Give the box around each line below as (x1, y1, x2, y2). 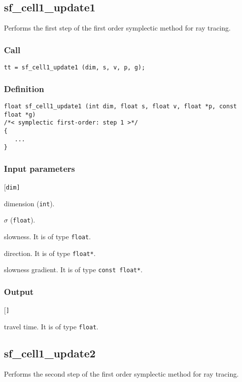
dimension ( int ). (4, 198, 55, 208)
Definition (4, 82, 44, 95)
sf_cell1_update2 (4, 345, 96, 360)
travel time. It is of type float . (4, 321, 99, 331)
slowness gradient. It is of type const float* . (4, 264, 143, 275)
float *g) (4, 111, 36, 118)
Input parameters (4, 162, 75, 174)
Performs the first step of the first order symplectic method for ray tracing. (4, 23, 231, 33)
